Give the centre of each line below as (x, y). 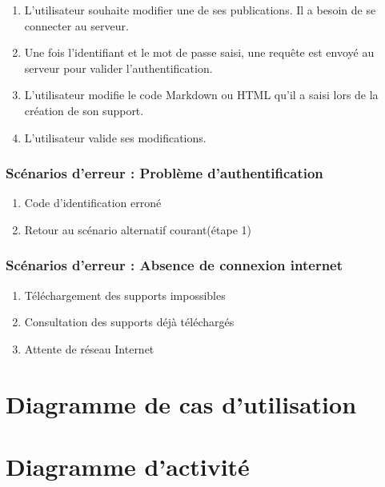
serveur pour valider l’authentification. (118, 68)
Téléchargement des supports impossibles (125, 295)
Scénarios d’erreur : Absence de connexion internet (174, 265)
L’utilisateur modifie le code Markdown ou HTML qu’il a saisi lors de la (201, 95)
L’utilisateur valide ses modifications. (115, 137)
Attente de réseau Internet (89, 348)
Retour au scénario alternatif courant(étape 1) (138, 229)
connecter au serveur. (76, 25)
